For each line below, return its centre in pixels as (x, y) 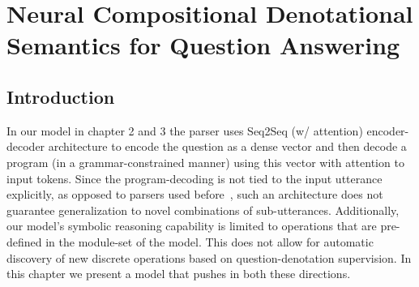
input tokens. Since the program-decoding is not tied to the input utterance (195, 178)
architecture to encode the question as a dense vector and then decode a (227, 146)
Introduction (61, 96)
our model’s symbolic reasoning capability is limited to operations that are (192, 226)
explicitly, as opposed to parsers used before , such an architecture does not (195, 194)
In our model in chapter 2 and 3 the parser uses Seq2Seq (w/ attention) (185, 130)
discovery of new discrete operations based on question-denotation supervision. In (209, 257)
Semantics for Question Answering (203, 45)
